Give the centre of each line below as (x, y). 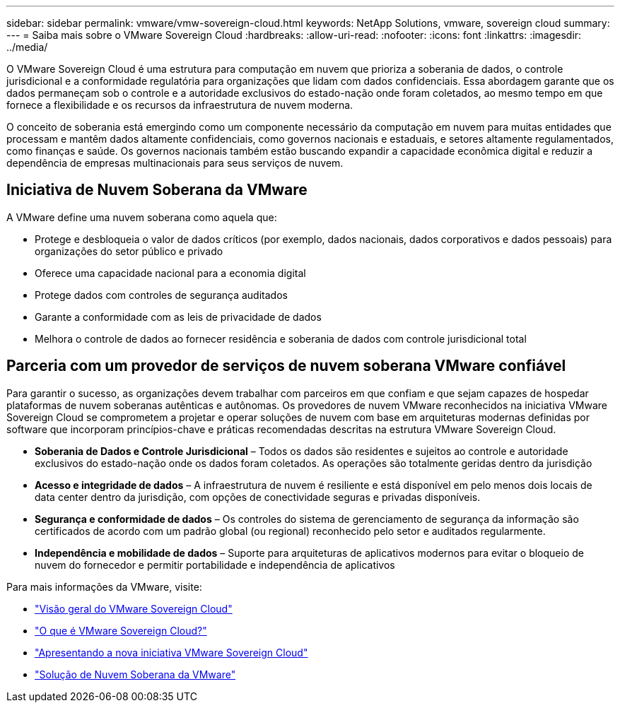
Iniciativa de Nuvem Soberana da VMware (157, 190)
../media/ (27, 47)
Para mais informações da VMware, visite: (104, 586)
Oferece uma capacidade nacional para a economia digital (170, 273)
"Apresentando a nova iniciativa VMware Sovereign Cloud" (171, 652)
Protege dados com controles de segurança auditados (161, 295)
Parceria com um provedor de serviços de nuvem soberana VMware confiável (286, 366)
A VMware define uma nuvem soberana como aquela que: (142, 217)
